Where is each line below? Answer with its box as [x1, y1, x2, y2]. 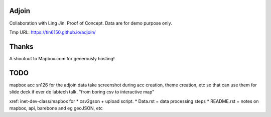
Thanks [9, 42, 34, 51]
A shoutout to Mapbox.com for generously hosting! [9, 55, 115, 61]
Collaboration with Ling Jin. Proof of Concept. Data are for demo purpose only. [9, 20, 173, 26]
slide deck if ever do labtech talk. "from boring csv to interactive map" [9, 89, 155, 95]
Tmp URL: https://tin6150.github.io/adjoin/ [9, 29, 96, 35]
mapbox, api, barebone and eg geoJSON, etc [9, 105, 103, 111]
